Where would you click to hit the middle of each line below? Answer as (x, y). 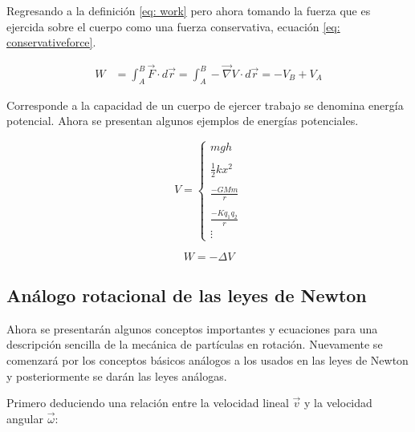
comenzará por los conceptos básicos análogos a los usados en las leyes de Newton (207, 359)
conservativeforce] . (51, 42)
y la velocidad (338, 403)
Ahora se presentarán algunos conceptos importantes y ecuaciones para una (192, 328)
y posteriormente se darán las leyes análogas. (117, 375)
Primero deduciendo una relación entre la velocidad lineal (148, 403)
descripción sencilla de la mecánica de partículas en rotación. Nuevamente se (195, 344)
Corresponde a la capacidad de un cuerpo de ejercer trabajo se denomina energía (205, 105)
